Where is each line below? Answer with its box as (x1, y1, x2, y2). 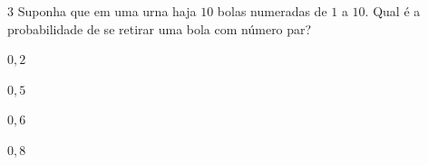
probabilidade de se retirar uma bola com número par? (7, 19, 312, 38)
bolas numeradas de (217, 2, 327, 20)
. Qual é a (365, 2, 421, 20)
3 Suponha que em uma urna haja (7, 2, 197, 20)
